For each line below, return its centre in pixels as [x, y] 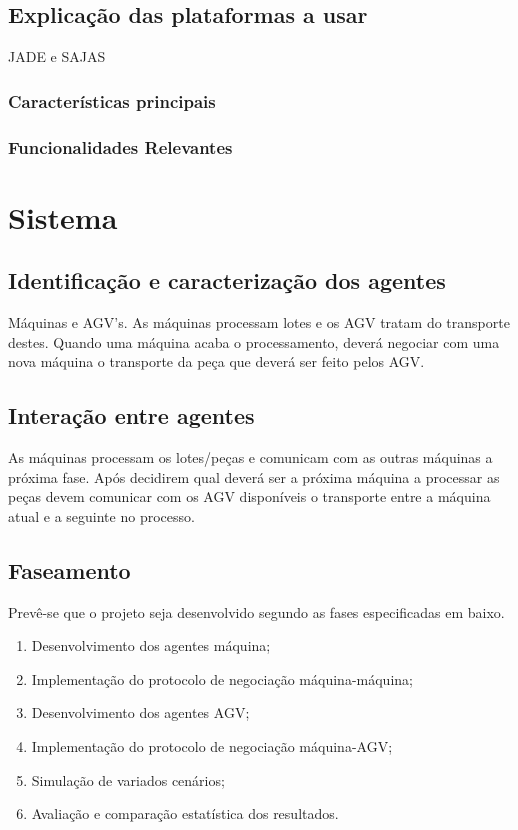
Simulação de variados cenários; [128, 779]
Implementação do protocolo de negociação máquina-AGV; [212, 746]
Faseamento [69, 569]
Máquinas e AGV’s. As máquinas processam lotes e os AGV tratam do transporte [259, 322]
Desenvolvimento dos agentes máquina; [151, 645]
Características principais [112, 100]
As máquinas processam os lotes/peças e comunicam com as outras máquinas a [250, 457]
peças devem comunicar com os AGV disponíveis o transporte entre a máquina [249, 496]
